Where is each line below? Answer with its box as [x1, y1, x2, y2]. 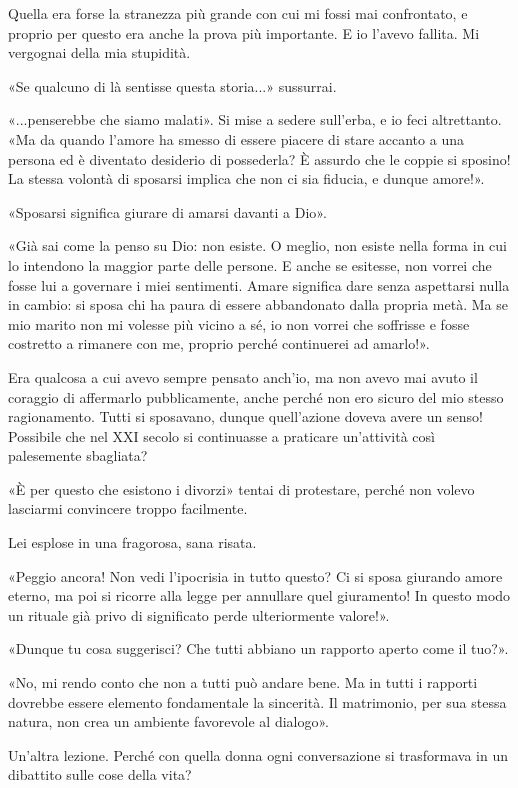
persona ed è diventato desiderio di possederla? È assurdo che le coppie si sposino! [8, 148, 511, 169]
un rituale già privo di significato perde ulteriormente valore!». [8, 604, 390, 625]
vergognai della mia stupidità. [8, 42, 191, 63]
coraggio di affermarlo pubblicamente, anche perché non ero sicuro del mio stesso [8, 386, 504, 407]
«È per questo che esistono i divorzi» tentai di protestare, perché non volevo [8, 478, 475, 499]
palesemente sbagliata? [8, 445, 148, 466]
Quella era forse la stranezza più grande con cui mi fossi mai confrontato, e [8, 3, 468, 23]
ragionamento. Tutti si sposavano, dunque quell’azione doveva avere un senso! [8, 406, 483, 427]
